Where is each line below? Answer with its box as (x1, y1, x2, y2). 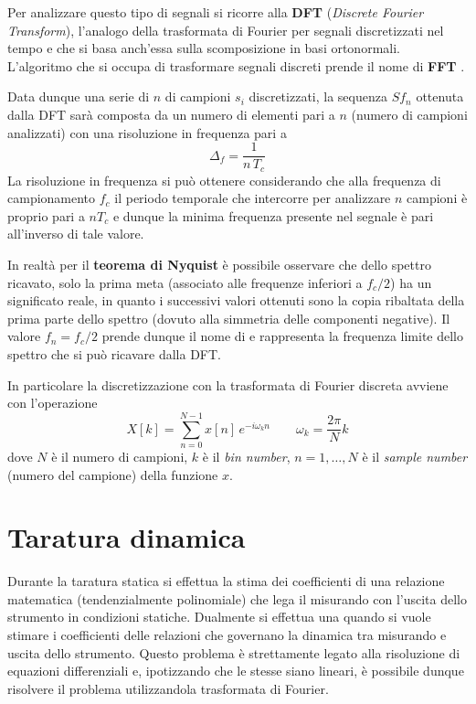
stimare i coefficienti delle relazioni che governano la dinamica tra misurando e (7, 625, 447, 645)
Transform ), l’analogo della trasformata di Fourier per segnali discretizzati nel (7, 20, 444, 39)
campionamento (7, 188, 96, 208)
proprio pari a (7, 206, 85, 225)
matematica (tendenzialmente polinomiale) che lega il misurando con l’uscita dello (7, 589, 468, 608)
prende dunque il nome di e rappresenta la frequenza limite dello (101, 326, 464, 346)
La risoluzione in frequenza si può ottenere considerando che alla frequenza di (7, 170, 441, 189)
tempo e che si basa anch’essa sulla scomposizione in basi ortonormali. (7, 38, 400, 58)
